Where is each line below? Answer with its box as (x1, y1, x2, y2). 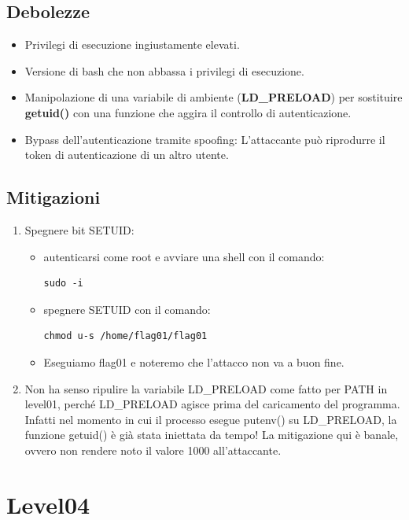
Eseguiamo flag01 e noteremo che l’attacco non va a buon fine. (43, 353, 345, 370)
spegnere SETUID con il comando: (43, 301, 211, 317)
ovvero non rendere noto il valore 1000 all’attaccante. (24, 441, 282, 458)
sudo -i (43, 278, 83, 290)
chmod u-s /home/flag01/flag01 (43, 330, 208, 342)
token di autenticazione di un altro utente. (24, 146, 229, 163)
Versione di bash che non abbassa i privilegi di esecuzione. (24, 62, 304, 79)
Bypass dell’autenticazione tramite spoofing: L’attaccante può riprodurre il (24, 131, 385, 147)
